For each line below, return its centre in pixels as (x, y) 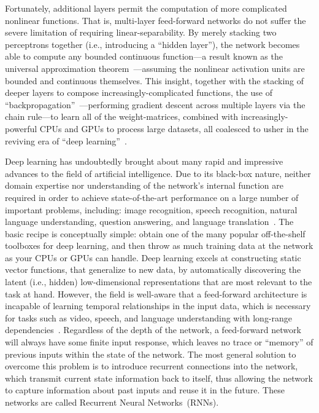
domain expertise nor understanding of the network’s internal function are (144, 185)
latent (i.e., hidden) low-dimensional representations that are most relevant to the (159, 282)
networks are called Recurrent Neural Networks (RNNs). (112, 402)
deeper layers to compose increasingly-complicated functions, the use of (139, 92)
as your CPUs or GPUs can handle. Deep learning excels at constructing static (153, 257)
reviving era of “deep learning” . (66, 140)
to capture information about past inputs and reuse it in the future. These (145, 390)
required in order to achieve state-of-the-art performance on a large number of (152, 197)
